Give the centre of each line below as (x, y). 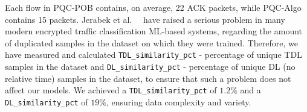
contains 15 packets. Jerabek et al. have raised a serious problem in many (145, 19)
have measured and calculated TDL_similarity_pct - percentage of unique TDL (153, 54)
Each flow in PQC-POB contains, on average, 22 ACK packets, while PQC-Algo (153, 7)
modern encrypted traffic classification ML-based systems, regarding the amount (153, 31)
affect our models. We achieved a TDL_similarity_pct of (111, 90)
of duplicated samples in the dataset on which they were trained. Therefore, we (151, 42)
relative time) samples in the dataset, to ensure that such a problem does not (148, 78)
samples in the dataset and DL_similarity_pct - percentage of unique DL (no (150, 67)
